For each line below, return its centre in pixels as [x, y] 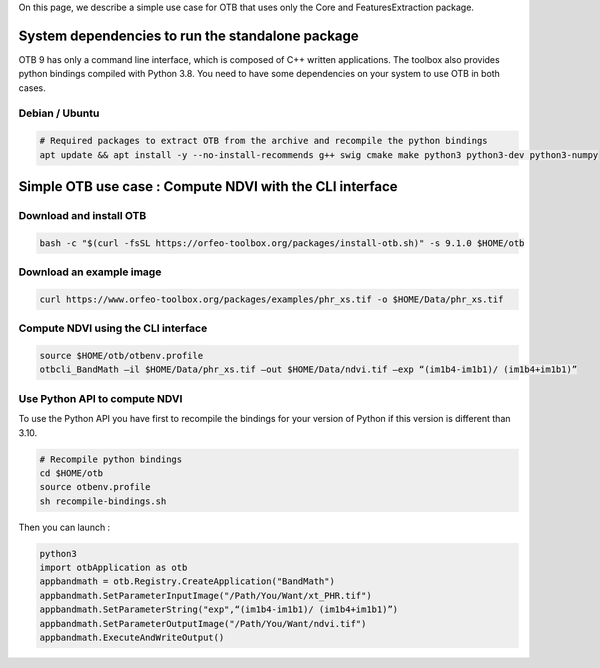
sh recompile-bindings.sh [103, 501]
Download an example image [90, 272]
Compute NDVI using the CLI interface [113, 328]
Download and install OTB [82, 215]
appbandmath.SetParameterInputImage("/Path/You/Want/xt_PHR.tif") [205, 595]
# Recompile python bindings [111, 459]
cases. [32, 87]
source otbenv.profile [95, 487]
